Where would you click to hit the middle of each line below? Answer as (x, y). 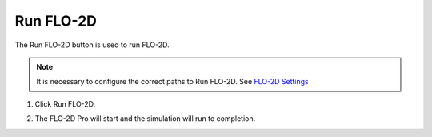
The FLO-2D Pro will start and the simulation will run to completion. (145, 119)
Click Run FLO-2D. (65, 103)
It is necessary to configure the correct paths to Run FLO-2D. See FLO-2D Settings (173, 82)
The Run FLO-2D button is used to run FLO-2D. (92, 45)
